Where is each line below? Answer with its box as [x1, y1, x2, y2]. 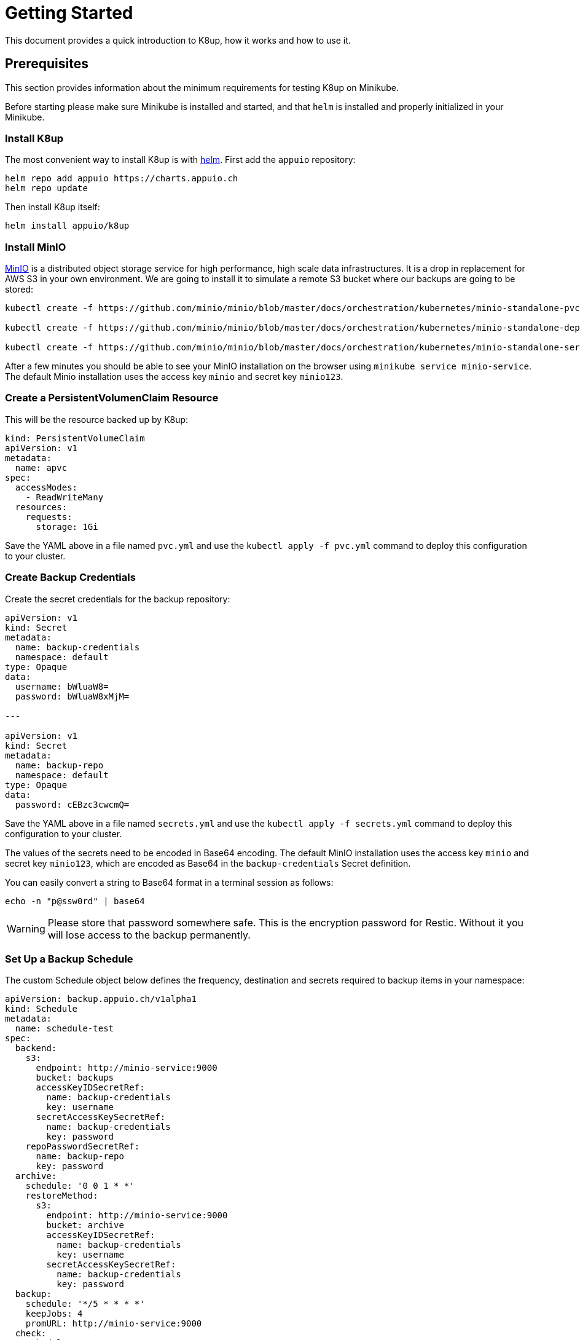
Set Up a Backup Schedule [5, 952, 133, 965]
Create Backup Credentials [5, 571, 136, 584]
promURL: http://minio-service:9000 [25, 1318, 202, 1329]
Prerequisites [5, 56, 88, 72]
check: [15, 1328, 47, 1339]
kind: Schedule [5, 1004, 78, 1014]
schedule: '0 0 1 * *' [25, 1181, 135, 1191]
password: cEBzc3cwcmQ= [15, 799, 130, 810]
